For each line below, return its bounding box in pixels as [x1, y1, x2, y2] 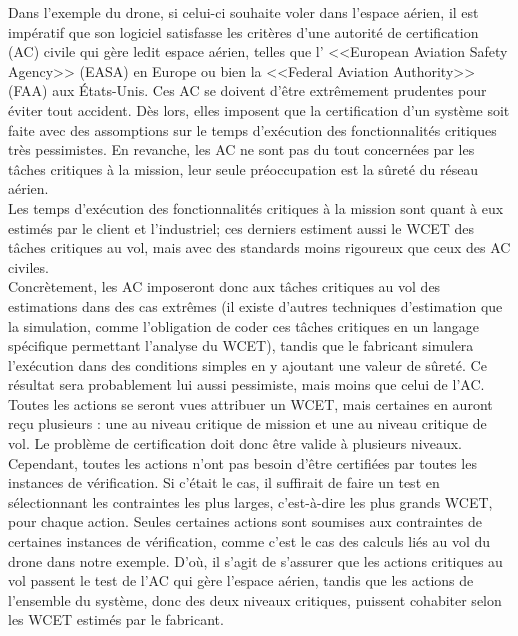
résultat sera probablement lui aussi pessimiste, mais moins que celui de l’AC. [8, 374, 485, 395]
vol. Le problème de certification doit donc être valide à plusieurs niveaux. [8, 433, 462, 454]
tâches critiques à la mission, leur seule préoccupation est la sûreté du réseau [8, 158, 479, 179]
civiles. [8, 256, 49, 277]
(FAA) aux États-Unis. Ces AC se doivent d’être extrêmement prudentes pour [8, 80, 487, 101]
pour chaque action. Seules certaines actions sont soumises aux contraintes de [8, 511, 482, 532]
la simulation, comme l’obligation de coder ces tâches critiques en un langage [8, 315, 479, 336]
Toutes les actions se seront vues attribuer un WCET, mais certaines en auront [8, 393, 493, 414]
